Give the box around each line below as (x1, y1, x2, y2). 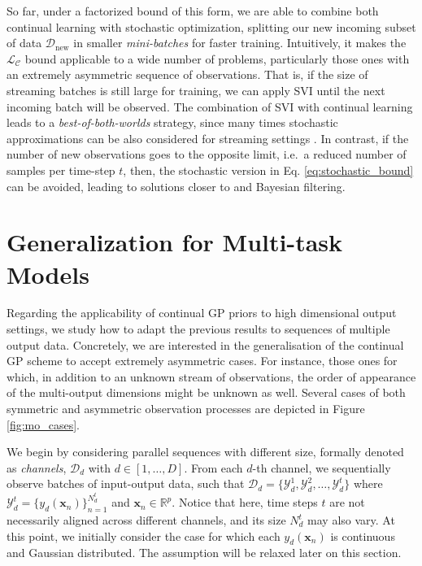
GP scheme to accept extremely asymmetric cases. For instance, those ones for (7, 352, 398, 369)
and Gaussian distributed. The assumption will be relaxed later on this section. (7, 544, 402, 561)
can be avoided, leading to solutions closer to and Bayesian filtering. (7, 177, 346, 194)
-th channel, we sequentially (252, 459, 391, 476)
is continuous (330, 527, 395, 544)
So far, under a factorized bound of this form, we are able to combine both (7, 2, 379, 19)
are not (329, 494, 365, 511)
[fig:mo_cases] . (7, 416, 80, 433)
